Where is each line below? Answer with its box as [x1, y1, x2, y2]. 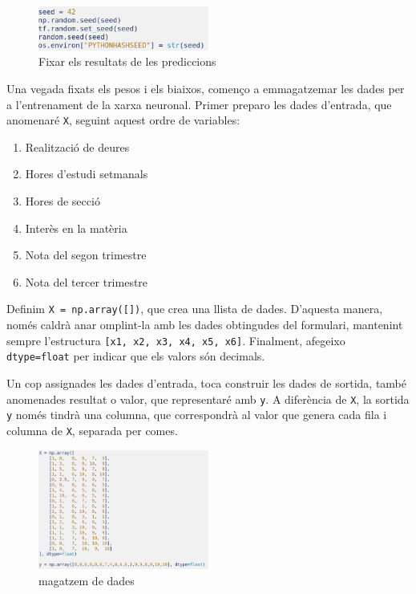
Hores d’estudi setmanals [25, 165, 148, 182]
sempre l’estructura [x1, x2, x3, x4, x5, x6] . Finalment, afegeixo [6, 332, 345, 348]
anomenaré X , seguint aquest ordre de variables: [6, 112, 240, 128]
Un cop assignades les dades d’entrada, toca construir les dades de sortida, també [6, 374, 406, 391]
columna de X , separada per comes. [6, 421, 178, 438]
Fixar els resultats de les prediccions [38, 53, 216, 70]
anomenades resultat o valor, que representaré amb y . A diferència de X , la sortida [6, 390, 410, 407]
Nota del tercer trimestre [25, 273, 148, 290]
